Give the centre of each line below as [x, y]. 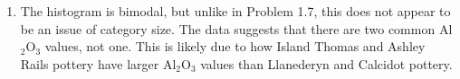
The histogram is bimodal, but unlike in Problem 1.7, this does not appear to [235, 11]
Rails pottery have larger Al [98, 63]
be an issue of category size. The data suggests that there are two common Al [236, 28]
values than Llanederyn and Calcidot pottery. [326, 63]
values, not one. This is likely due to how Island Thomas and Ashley [235, 46]
